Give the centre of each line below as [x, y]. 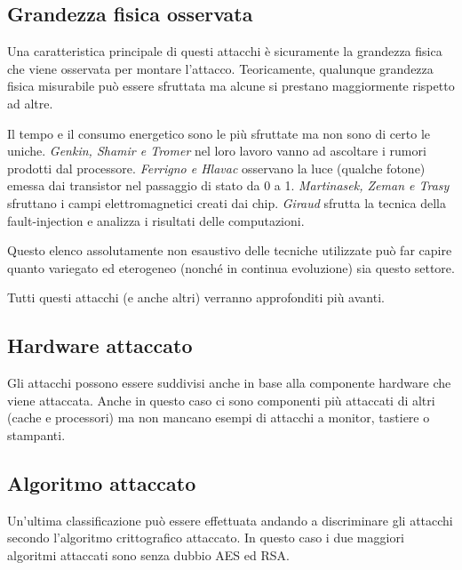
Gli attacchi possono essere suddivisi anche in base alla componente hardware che [229, 383]
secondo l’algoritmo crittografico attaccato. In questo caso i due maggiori [206, 538]
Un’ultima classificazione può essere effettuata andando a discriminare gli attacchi [230, 520]
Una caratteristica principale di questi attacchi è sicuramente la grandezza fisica [225, 51]
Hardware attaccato [100, 345]
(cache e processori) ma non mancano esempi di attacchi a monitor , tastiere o [219, 417]
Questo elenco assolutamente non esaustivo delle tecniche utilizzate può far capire [230, 250]
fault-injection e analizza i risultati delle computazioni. [156, 220]
